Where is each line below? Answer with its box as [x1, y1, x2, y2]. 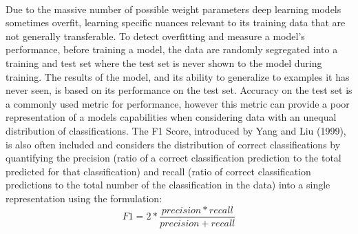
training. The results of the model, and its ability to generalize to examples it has [6, 69, 350, 84]
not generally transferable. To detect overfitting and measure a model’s [6, 28, 305, 43]
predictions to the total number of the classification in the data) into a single [6, 177, 330, 192]
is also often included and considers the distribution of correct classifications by [6, 137, 341, 151]
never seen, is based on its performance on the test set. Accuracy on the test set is [6, 83, 352, 97]
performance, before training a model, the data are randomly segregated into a [6, 42, 338, 57]
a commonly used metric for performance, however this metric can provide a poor [6, 96, 350, 110]
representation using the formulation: [6, 191, 162, 205]
